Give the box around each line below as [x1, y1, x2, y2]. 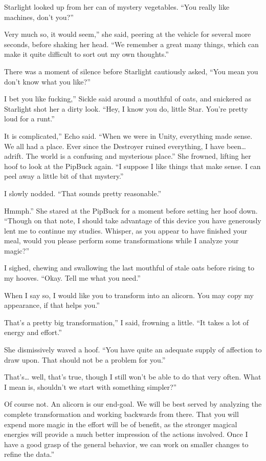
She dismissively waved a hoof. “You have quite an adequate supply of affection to [4, 344, 262, 355]
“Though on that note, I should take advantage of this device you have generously [4, 215, 261, 226]
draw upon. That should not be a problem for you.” [4, 354, 166, 365]
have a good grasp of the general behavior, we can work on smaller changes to [4, 438, 249, 449]
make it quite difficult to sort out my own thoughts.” [4, 49, 169, 59]
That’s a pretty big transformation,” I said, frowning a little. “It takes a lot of [4, 317, 249, 327]
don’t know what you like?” [4, 76, 91, 87]
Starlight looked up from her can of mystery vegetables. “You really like [4, 2, 230, 12]
